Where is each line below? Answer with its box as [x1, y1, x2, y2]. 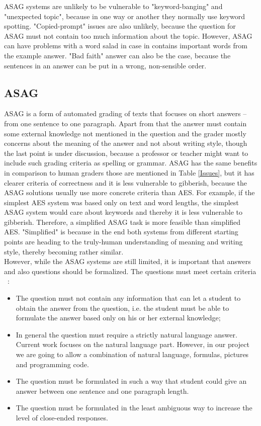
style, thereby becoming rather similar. [4, 246, 124, 257]
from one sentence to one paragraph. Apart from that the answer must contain [4, 118, 247, 128]
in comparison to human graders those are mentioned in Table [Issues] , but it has [4, 167, 254, 178]
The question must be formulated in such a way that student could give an [16, 376, 247, 386]
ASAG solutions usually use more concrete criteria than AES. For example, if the [4, 187, 255, 198]
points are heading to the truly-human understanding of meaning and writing [4, 236, 243, 247]
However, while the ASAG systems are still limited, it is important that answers [4, 256, 251, 267]
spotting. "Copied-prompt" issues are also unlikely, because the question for [4, 21, 236, 31]
